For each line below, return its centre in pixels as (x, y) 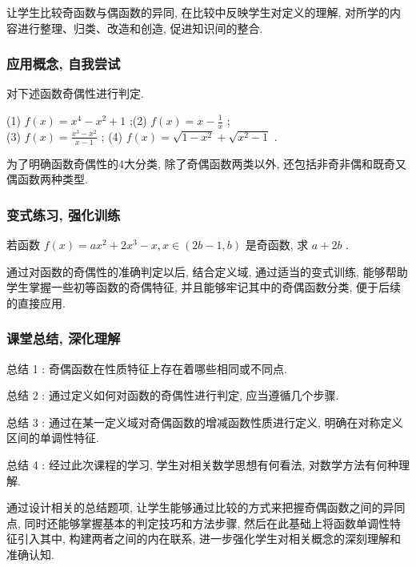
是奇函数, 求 (277, 245)
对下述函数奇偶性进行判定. (75, 93)
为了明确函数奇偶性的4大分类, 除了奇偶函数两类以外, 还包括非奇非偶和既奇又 (207, 163)
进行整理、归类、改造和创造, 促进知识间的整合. (140, 28)
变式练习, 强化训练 (64, 214)
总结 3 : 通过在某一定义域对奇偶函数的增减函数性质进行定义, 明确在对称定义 (205, 422)
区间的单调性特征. (53, 438)
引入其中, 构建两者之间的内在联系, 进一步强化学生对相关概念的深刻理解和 (209, 539)
